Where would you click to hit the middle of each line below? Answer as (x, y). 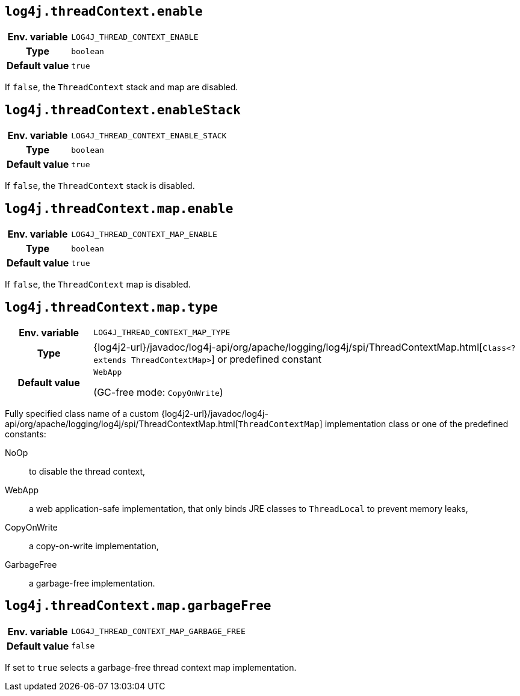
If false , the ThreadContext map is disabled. (98, 285)
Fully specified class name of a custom (82, 413)
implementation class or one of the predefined (416, 423)
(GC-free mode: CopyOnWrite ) (158, 392)
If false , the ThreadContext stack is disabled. (100, 186)
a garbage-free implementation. (92, 583)
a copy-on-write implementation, (94, 546)
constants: (26, 434)
